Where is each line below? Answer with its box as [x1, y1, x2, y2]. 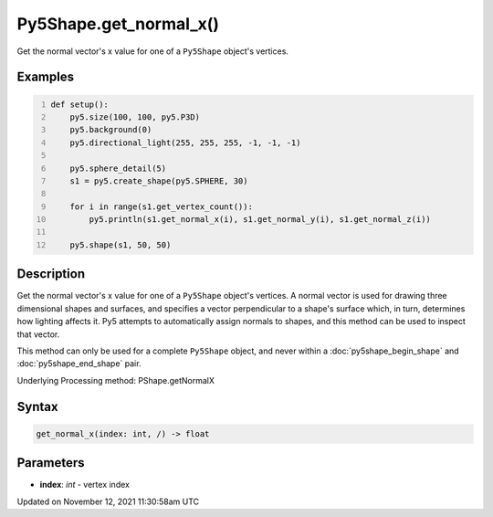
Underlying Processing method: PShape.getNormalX [16, 375, 215, 385]
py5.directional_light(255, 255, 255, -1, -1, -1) [69, 137, 301, 148]
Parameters [16, 455, 85, 470]
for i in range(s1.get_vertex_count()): [69, 201, 253, 212]
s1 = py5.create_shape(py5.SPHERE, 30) [69, 175, 248, 186]
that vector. [16, 329, 60, 340]
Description [16, 266, 86, 282]
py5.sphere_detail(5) [69, 163, 167, 174]
